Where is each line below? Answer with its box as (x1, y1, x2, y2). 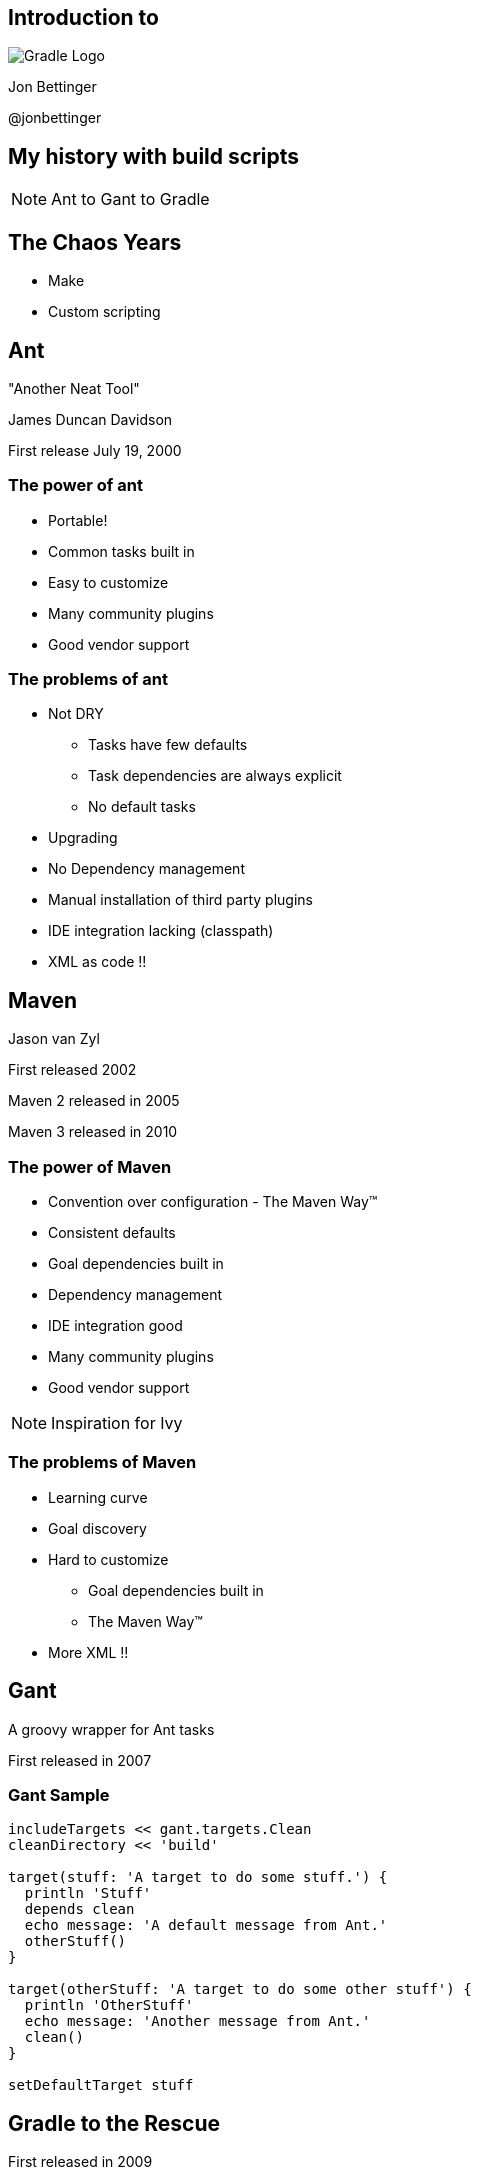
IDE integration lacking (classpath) (48, 922, 274, 940)
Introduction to (8, 5, 159, 30)
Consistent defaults (48, 1224, 176, 1242)
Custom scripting (48, 303, 161, 321)
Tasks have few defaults (88, 736, 248, 754)
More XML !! (48, 1643, 129, 1661)
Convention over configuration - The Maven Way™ (48, 1193, 378, 1211)
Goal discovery (48, 1519, 147, 1537)
